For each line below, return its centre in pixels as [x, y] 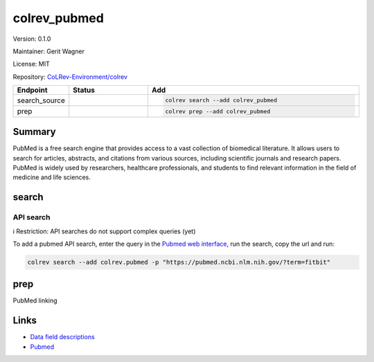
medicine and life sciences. [52, 177]
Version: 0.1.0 [32, 39]
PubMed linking [35, 300]
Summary [34, 132]
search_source [41, 100]
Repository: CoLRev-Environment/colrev [70, 77]
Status [84, 90]
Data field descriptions [62, 337]
